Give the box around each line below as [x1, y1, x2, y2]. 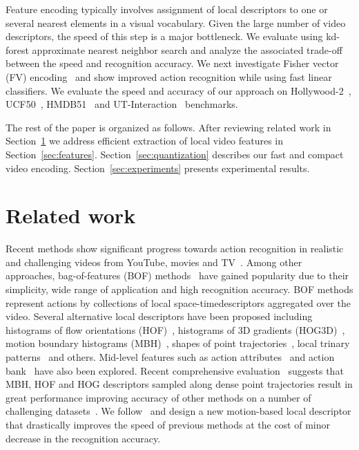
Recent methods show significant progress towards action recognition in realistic [6, 241, 344, 256]
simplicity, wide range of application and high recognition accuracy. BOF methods [6, 282, 353, 297]
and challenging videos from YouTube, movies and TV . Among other [6, 254, 302, 269]
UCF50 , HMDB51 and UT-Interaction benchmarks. [6, 97, 238, 111]
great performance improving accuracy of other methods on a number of [6, 390, 311, 404]
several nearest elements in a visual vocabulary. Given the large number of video [6, 15, 346, 30]
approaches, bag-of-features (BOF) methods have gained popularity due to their [6, 268, 349, 283]
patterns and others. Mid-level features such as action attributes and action [6, 350, 335, 364]
